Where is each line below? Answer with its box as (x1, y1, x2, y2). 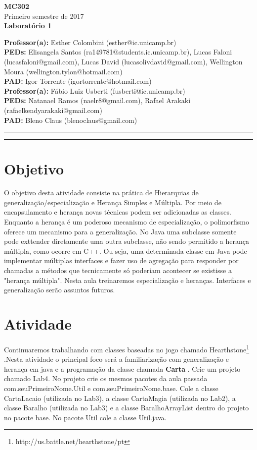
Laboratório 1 (4, 20, 52, 31)
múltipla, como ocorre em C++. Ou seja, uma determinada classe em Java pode (4, 245, 247, 256)
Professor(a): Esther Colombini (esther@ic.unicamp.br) (4, 37, 176, 47)
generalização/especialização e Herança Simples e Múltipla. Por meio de (4, 197, 221, 207)
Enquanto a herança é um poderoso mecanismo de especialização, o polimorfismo (4, 217, 250, 227)
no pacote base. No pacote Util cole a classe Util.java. (4, 412, 167, 422)
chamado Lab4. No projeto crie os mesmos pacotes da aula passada (4, 373, 208, 384)
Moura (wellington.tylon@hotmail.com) (4, 66, 123, 76)
